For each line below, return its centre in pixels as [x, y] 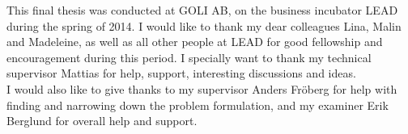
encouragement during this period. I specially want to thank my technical [189, 57]
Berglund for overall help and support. [102, 121]
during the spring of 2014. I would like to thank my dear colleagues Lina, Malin [204, 25]
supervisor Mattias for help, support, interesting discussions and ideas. [181, 73]
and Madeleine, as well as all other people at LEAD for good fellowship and [195, 42]
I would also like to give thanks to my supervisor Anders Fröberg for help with [202, 88]
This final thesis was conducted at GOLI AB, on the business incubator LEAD [202, 10]
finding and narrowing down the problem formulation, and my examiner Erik [198, 105]
